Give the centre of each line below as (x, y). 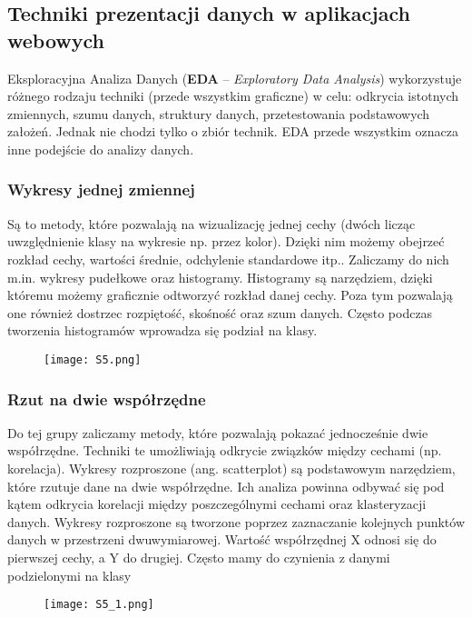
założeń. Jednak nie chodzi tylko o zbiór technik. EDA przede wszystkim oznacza (233, 131)
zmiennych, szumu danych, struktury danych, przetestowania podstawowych (219, 113)
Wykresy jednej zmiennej (101, 189)
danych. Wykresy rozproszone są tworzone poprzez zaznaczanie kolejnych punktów (236, 521)
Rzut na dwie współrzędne (107, 399)
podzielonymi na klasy (69, 575)
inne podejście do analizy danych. (101, 149)
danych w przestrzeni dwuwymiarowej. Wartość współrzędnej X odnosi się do (222, 539)
